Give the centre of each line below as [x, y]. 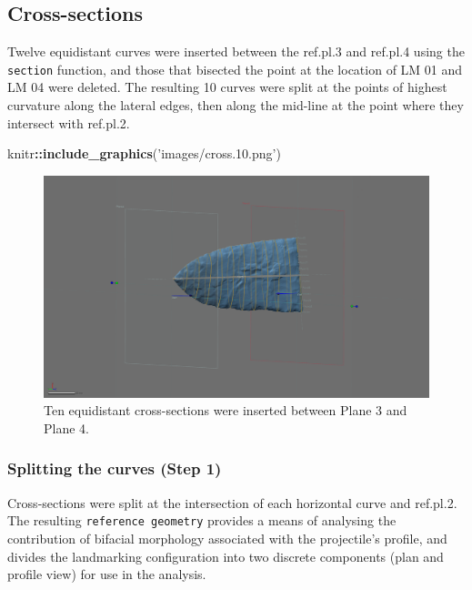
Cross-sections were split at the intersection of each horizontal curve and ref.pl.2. [232, 502]
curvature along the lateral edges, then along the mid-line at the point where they [236, 105]
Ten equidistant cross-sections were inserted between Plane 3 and [226, 410]
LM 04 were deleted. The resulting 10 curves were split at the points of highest [227, 87]
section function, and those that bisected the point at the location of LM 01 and [235, 69]
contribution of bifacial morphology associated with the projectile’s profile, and [227, 538]
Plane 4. [66, 427]
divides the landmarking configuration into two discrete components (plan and [226, 556]
